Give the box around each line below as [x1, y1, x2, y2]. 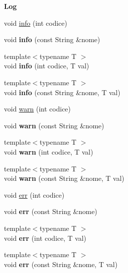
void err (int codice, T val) [4, 232, 86, 243]
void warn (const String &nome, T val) [4, 173, 125, 183]
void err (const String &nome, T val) [4, 259, 118, 269]
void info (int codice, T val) [4, 60, 89, 71]
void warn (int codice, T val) [4, 146, 93, 157]
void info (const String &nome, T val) [4, 87, 121, 97]
